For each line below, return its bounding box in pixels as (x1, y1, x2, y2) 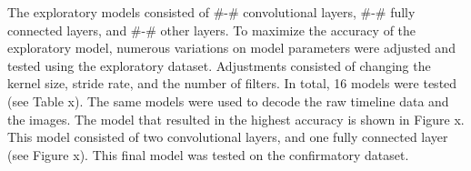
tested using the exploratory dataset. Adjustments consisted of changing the (7, 55, 431, 75)
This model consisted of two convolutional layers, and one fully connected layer (7, 127, 448, 146)
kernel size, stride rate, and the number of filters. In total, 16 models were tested (7, 74, 457, 93)
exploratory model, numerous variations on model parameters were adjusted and (7, 38, 456, 57)
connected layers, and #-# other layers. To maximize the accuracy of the (7, 20, 416, 39)
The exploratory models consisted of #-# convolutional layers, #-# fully (7, 3, 416, 21)
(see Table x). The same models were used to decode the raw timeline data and (7, 91, 449, 110)
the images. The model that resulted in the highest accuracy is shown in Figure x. (7, 109, 465, 128)
